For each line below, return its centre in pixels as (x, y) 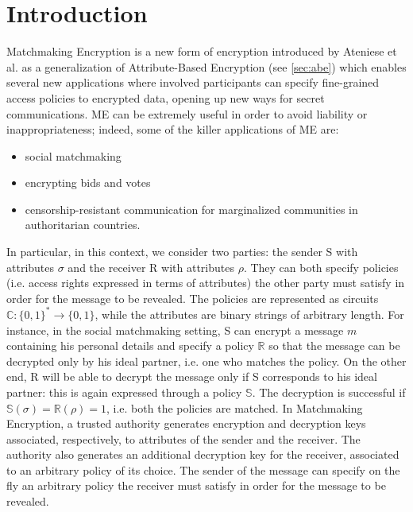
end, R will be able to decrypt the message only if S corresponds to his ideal (192, 376)
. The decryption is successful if (329, 392)
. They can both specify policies (321, 267)
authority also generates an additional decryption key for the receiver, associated (203, 454)
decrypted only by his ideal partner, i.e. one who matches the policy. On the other (206, 361)
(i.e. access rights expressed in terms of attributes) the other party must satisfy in (206, 283)
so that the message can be (334, 345)
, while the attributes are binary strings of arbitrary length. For (249, 314)
